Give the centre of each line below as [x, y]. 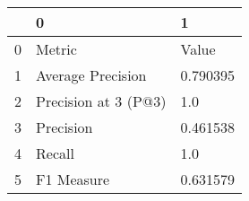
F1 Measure [73, 179]
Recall [55, 153]
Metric [56, 49]
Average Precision [91, 75]
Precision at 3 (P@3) [101, 101]
